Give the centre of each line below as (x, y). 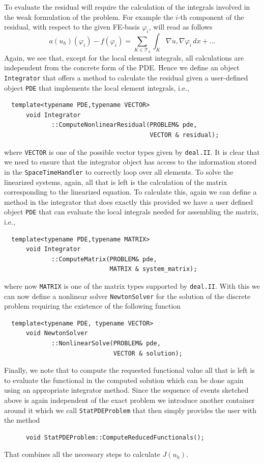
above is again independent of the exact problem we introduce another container (129, 400)
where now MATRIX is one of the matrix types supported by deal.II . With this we (132, 285)
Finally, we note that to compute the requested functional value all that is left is (129, 370)
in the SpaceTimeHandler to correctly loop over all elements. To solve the (119, 171)
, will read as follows (181, 27)
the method (22, 420)
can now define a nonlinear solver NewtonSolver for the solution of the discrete (127, 296)
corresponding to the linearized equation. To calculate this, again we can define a (130, 192)
